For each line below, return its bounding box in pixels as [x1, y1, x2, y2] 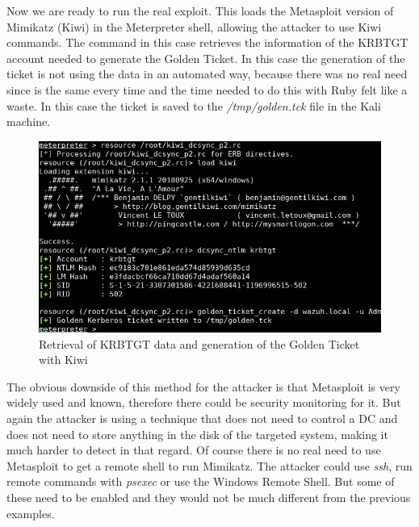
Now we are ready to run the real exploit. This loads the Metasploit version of [6, 2, 394, 19]
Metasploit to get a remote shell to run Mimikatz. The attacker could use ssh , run [6, 457, 413, 474]
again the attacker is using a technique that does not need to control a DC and [6, 410, 398, 427]
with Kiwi [39, 351, 88, 368]
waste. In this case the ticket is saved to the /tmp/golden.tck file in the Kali [6, 97, 381, 114]
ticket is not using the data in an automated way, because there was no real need [6, 65, 408, 82]
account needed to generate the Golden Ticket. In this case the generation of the [6, 49, 405, 66]
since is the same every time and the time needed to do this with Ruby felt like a [6, 81, 408, 98]
